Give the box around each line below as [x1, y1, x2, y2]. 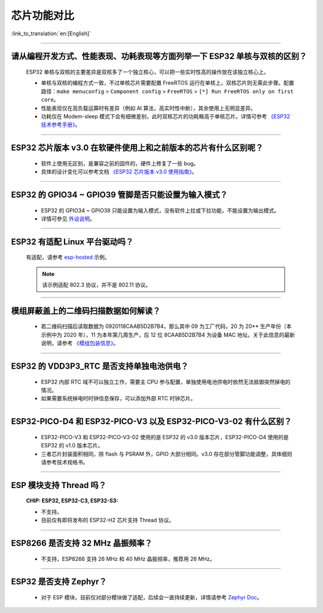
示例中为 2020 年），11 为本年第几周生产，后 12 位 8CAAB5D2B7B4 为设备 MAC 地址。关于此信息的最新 [41, 331, 295, 338]
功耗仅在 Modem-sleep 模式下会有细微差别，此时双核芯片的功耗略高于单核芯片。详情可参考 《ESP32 [41, 112, 290, 119]
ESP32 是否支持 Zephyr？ [11, 577, 107, 587]
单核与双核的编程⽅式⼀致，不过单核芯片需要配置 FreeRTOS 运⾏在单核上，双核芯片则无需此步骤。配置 [41, 79, 294, 87]
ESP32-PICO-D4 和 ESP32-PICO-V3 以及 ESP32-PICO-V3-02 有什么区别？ [11, 416, 292, 427]
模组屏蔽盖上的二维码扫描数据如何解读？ [11, 305, 161, 316]
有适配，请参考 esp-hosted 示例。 [26, 254, 110, 261]
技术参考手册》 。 [41, 121, 81, 128]
